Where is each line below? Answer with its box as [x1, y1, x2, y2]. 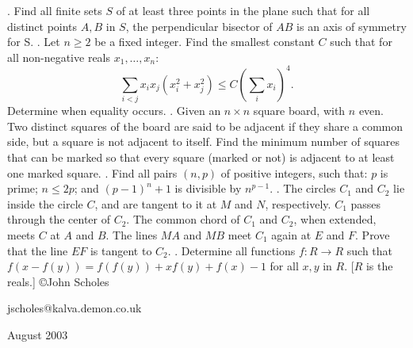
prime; [7, 180, 38, 197]
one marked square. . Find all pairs [7, 164, 178, 181]
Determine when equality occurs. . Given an [7, 102, 221, 119]
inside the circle [7, 195, 83, 212]
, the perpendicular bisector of [125, 17, 273, 34]
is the [365, 258, 393, 274]
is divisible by [174, 180, 242, 197]
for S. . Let [7, 33, 60, 50]
